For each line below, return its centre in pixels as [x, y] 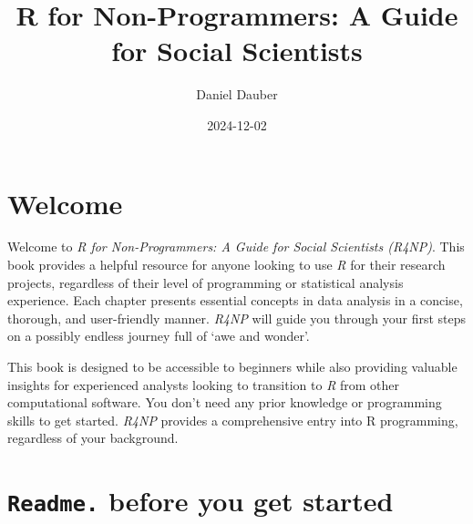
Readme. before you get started [201, 501]
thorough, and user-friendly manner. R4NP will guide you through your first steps [237, 318]
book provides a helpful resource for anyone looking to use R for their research [226, 265]
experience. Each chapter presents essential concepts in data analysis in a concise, [235, 300]
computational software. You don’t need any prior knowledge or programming [225, 402]
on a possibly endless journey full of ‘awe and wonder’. [159, 336]
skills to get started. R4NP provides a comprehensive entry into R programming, [233, 420]
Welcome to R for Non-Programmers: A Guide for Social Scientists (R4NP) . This [236, 247]
